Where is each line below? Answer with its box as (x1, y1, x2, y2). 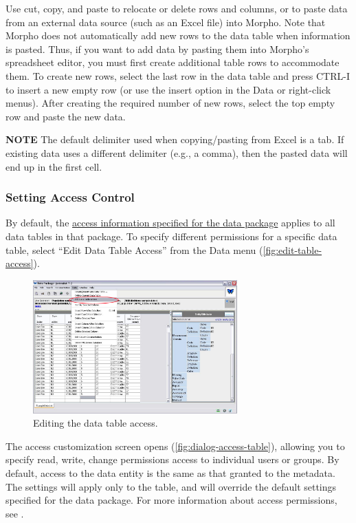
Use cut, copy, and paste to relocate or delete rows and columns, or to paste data (5, 1, 348, 15)
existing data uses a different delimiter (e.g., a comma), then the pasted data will (5, 145, 348, 160)
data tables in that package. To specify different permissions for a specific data (5, 228, 337, 243)
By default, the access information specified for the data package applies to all (5, 215, 335, 230)
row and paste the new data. (5, 109, 126, 123)
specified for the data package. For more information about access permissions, (5, 493, 337, 507)
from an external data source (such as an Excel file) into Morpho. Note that (5, 14, 326, 29)
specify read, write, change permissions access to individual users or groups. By (5, 452, 340, 467)
